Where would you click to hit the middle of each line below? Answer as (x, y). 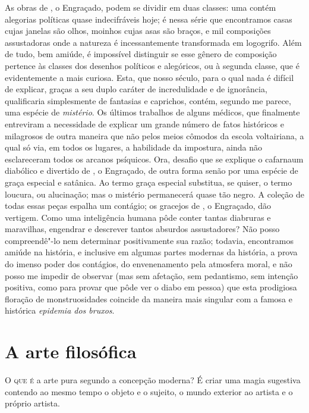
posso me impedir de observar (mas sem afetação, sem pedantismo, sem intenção (152, 275)
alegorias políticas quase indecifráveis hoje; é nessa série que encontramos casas (149, 19)
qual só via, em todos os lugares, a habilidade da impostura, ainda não (133, 147)
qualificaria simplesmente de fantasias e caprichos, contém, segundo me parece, (148, 100)
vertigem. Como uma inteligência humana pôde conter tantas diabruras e (138, 217)
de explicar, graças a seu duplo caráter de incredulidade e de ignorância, (136, 89)
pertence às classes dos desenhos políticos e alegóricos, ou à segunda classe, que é (152, 65)
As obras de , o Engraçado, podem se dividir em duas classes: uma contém (141, 7)
